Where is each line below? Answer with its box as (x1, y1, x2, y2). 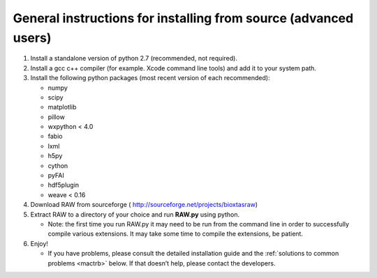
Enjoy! (30, 239, 49, 247)
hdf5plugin (47, 181, 80, 190)
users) (13, 30, 52, 45)
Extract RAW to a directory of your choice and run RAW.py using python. (30, 210, 240, 219)
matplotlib (47, 103, 77, 111)
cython (47, 161, 68, 170)
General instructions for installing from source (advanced (13, 10, 354, 26)
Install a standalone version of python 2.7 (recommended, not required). (30, 54, 237, 63)
